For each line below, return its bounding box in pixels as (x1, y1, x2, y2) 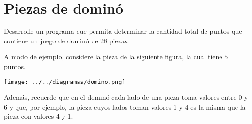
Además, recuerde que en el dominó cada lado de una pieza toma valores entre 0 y (4, 92, 248, 102)
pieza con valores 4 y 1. (4, 111, 73, 121)
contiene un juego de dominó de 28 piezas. (4, 35, 129, 45)
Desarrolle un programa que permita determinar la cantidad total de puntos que (4, 26, 242, 36)
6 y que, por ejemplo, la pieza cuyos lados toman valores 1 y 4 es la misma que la (4, 101, 246, 111)
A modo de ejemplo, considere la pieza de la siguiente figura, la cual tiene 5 (4, 52, 228, 62)
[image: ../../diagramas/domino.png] (4, 78, 126, 85)
